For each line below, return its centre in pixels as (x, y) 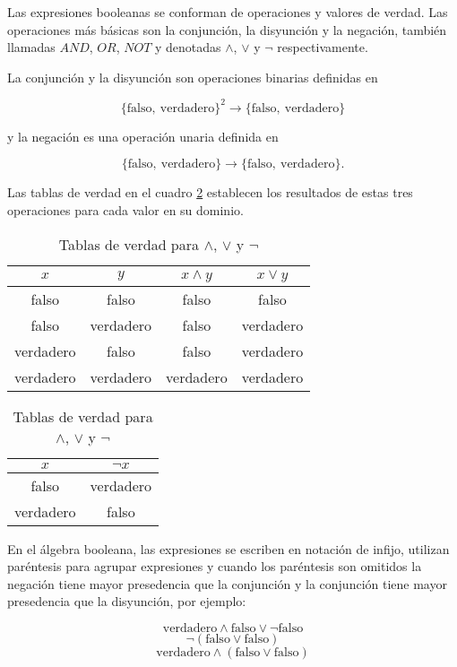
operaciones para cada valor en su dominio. (125, 210)
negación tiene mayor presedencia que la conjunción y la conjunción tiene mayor (227, 583)
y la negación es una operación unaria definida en (143, 136)
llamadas (31, 47)
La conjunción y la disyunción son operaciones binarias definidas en (193, 77)
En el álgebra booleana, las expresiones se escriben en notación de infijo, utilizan (228, 548)
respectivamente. (323, 47)
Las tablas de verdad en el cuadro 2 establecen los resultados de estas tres (210, 192)
